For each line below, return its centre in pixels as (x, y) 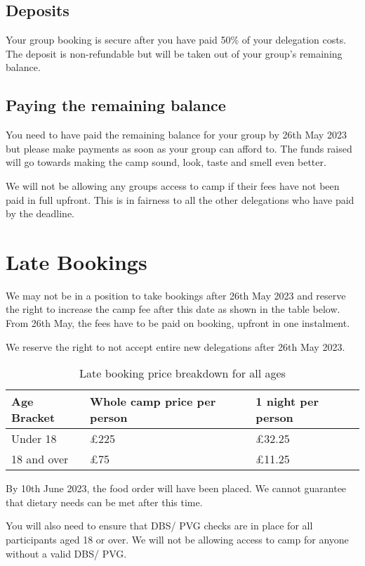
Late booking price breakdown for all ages (182, 373)
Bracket (33, 418)
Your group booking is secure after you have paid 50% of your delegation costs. (176, 40)
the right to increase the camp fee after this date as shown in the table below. (173, 309)
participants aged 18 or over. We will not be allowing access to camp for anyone (177, 540)
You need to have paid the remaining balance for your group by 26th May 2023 (176, 135)
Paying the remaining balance (116, 105)
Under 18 (34, 439)
